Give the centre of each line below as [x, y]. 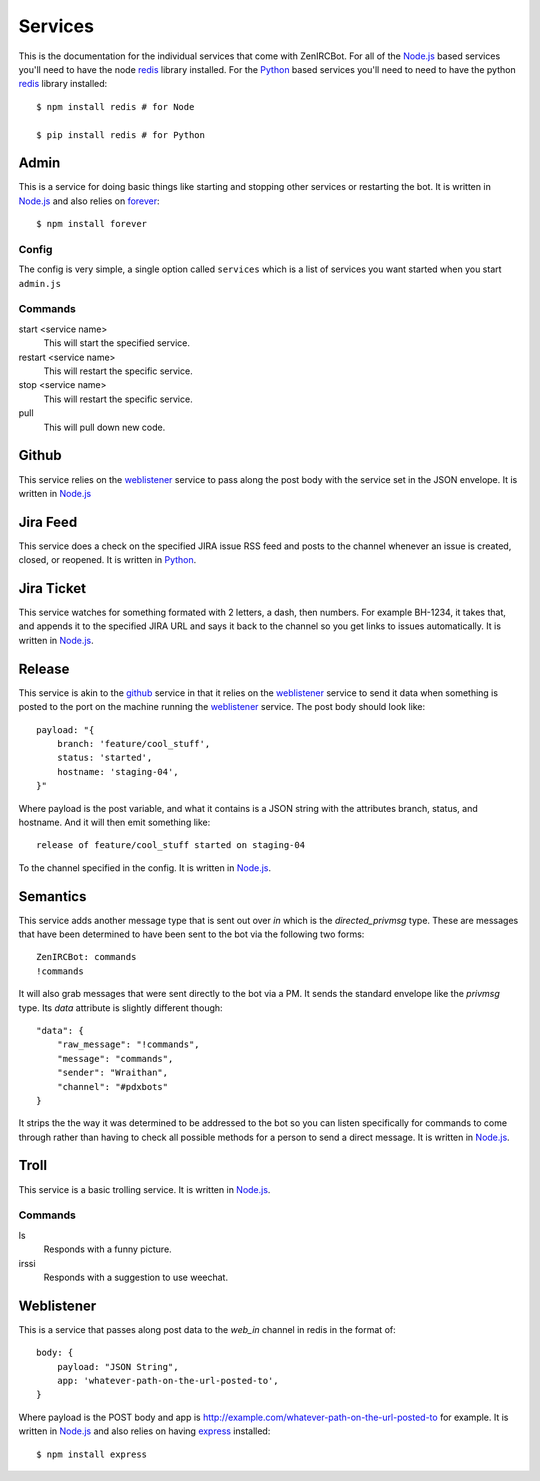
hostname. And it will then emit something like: [114, 822]
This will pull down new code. [104, 427]
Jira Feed [48, 521]
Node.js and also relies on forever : [89, 201]
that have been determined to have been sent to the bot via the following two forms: [191, 934]
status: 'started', [104, 758]
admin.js [40, 283]
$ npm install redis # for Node [115, 106]
